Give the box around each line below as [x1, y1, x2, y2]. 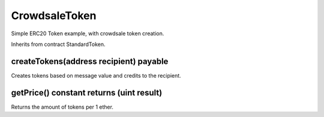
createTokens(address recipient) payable [11, 56, 169, 66]
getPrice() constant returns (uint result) [11, 87, 163, 98]
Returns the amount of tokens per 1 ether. [11, 103, 114, 110]
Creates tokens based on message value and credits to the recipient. [11, 72, 181, 79]
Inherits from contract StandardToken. [11, 41, 106, 48]
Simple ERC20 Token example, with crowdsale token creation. [11, 30, 164, 37]
